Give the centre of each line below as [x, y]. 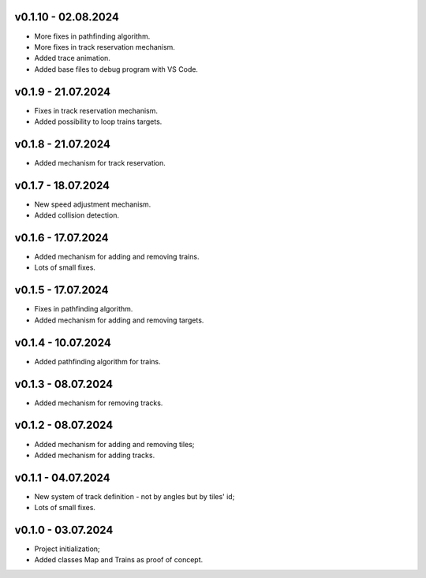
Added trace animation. [72, 58]
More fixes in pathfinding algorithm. [92, 36]
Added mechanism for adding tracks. [95, 455]
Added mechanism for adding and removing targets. [119, 320]
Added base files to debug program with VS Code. [116, 69]
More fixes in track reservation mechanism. [105, 47]
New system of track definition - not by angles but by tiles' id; [135, 496]
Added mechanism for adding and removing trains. [117, 257]
